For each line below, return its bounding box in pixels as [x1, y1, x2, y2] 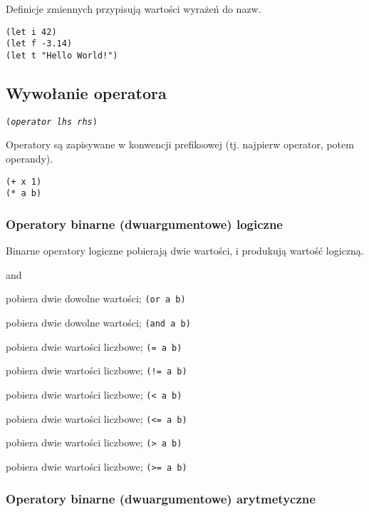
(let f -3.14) [6, 39, 73, 49]
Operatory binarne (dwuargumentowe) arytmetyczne [6, 489, 316, 507]
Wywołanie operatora [6, 81, 167, 103]
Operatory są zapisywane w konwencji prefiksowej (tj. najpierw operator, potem [6, 137, 354, 152]
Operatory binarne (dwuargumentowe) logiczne [6, 215, 283, 232]
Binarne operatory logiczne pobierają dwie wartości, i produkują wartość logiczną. [6, 243, 364, 258]
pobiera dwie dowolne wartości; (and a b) [6, 314, 191, 329]
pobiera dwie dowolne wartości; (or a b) [6, 291, 186, 306]
